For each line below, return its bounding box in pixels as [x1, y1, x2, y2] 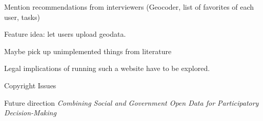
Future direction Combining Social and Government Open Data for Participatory [4, 97, 259, 108]
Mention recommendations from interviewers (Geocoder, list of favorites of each [4, 2, 254, 12]
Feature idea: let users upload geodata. [4, 29, 126, 39]
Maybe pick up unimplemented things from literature [4, 45, 172, 56]
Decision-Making [4, 107, 56, 118]
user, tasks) [4, 11, 40, 22]
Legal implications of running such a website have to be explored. [4, 63, 210, 74]
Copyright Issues [4, 80, 56, 90]
